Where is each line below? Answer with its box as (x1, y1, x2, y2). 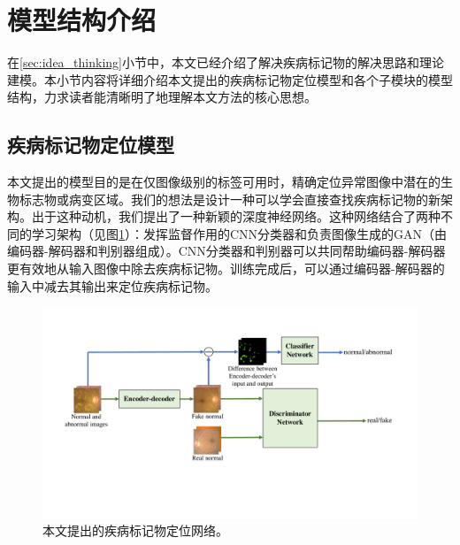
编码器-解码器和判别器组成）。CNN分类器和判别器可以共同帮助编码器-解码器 (7, 242, 446, 260)
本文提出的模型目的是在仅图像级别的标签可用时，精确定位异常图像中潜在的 (7, 173, 441, 191)
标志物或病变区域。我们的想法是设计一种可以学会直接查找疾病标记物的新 (19, 189, 441, 208)
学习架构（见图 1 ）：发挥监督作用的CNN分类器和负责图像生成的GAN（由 (31, 224, 448, 242)
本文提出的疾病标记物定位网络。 (42, 521, 228, 540)
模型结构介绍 (7, 2, 157, 38)
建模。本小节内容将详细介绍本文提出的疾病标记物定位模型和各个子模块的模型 (7, 70, 453, 88)
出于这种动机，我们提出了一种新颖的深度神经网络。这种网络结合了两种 (31, 207, 441, 226)
